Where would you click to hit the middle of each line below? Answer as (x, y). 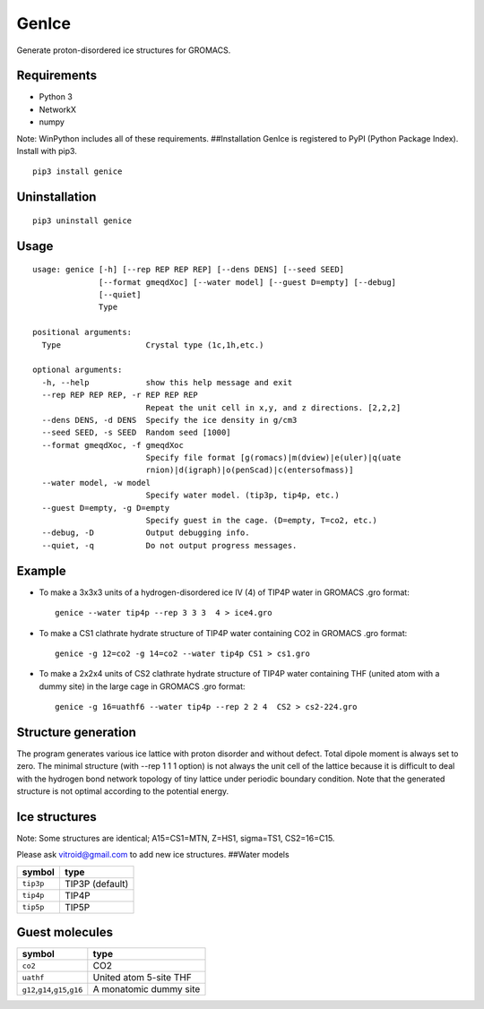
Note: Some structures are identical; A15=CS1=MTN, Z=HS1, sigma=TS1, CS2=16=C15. (176, 839)
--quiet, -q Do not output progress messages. (169, 545)
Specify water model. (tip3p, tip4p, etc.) (242, 496)
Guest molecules (65, 932)
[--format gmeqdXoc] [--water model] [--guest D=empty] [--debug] (248, 282)
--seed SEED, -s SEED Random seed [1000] (137, 433)
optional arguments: (78, 370)
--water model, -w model (96, 483)
